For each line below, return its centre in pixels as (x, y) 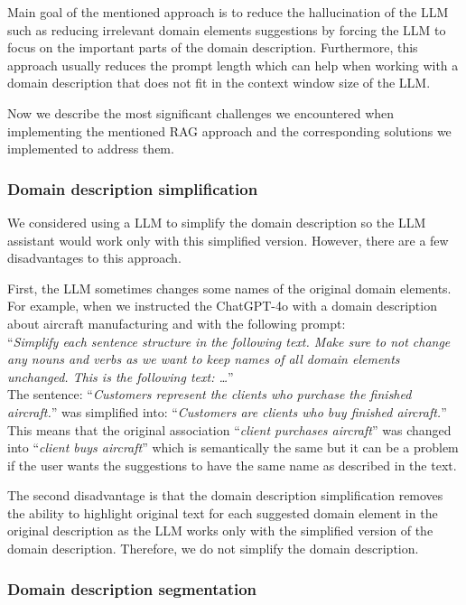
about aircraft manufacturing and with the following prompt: (177, 323)
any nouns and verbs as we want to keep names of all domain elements (204, 359)
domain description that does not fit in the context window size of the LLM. (219, 83)
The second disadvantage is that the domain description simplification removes (225, 495)
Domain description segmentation (132, 588)
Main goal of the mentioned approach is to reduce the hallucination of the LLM (228, 12)
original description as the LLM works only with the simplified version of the (220, 531)
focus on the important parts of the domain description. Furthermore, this (213, 47)
